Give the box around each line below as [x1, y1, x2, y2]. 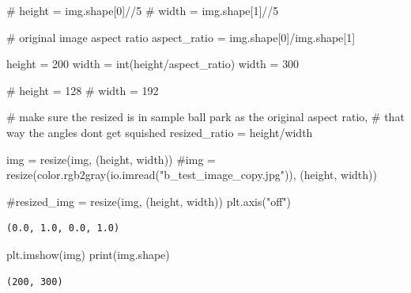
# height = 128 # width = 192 [6, 82, 159, 98]
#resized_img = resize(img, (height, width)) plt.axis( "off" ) [6, 192, 292, 209]
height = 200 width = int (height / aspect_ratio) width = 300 [6, 55, 300, 72]
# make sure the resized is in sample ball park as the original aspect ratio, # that [6, 108, 405, 125]
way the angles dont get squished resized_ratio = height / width [6, 124, 313, 140]
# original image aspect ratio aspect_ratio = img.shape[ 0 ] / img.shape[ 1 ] [6, 29, 356, 45]
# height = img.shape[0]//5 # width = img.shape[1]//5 [6, 2, 279, 18]
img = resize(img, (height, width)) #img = [6, 150, 216, 167]
